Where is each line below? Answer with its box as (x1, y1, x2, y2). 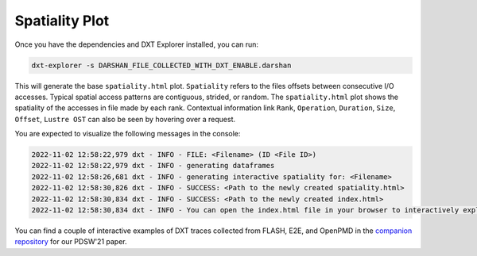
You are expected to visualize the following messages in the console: (14, 129, 241, 139)
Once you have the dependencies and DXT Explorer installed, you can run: (14, 40, 258, 49)
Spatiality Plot (14, 12, 110, 29)
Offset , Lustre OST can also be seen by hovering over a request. (14, 114, 236, 124)
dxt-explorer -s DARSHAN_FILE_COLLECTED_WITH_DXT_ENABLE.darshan (31, 60, 292, 70)
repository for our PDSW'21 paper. (14, 237, 127, 246)
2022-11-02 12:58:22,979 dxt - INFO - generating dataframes (31, 161, 275, 170)
